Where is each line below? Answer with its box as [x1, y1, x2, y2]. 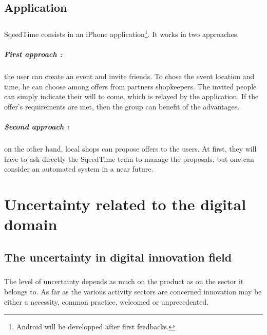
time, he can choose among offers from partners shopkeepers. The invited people [4, 81, 257, 91]
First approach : [4, 49, 63, 59]
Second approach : [4, 121, 70, 132]
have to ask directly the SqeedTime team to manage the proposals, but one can [4, 153, 254, 164]
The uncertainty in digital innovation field [4, 249, 232, 265]
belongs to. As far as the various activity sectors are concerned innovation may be [4, 286, 262, 296]
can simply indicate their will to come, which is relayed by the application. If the [4, 91, 259, 102]
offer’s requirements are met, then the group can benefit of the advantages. [4, 101, 240, 111]
